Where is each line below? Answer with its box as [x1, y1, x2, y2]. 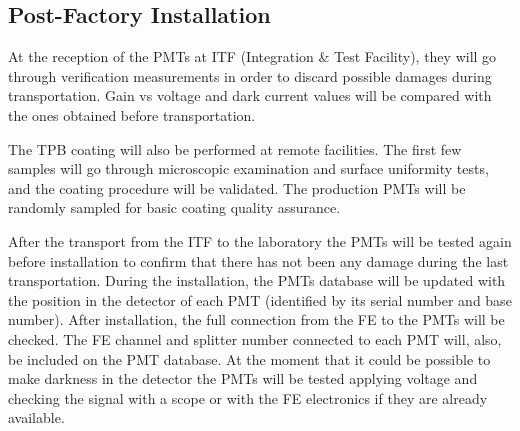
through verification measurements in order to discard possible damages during [8, 65, 492, 86]
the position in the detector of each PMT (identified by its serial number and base [8, 289, 512, 310]
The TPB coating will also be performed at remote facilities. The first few [8, 138, 462, 159]
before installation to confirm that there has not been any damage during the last [8, 250, 509, 271]
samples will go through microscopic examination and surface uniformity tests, [8, 158, 489, 179]
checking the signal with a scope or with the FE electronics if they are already [8, 387, 488, 408]
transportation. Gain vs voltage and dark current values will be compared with [8, 85, 492, 106]
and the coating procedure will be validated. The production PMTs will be [8, 177, 466, 198]
